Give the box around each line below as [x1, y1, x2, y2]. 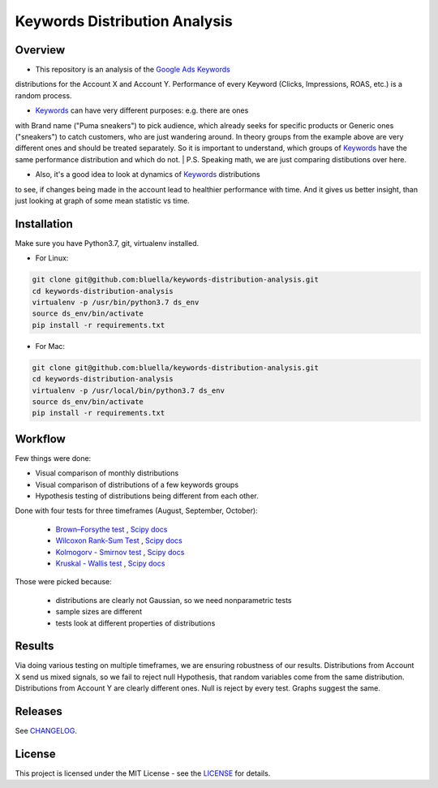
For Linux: [35, 253, 69, 263]
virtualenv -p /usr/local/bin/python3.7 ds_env [32, 385, 225, 395]
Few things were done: [15, 453, 92, 463]
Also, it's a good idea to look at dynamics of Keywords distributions [35, 170, 260, 179]
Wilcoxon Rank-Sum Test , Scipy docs [55, 536, 182, 545]
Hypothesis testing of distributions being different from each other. [35, 491, 259, 501]
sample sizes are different [55, 607, 142, 617]
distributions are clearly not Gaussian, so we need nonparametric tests [55, 595, 292, 605]
